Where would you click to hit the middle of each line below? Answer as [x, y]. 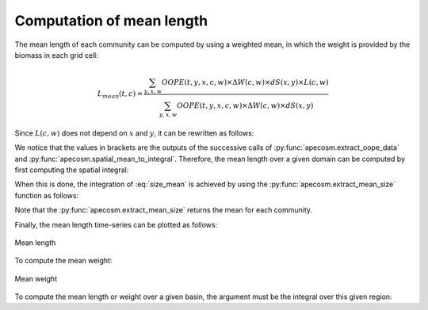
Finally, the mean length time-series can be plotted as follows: [116, 224]
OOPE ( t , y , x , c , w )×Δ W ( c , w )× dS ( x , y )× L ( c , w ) [245, 82]
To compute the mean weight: [63, 261]
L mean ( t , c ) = [120, 95]
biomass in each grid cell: [57, 55]
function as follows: [47, 195]
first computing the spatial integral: [72, 170]
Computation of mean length [111, 21]
